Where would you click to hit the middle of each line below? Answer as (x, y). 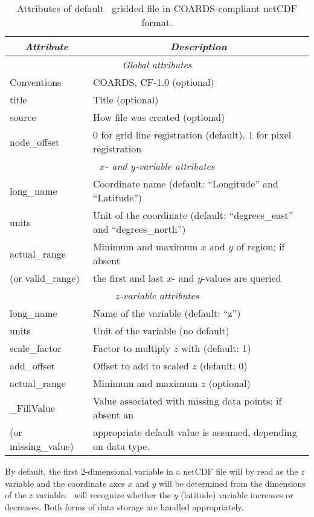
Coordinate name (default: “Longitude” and (185, 184)
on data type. (121, 446)
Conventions (36, 82)
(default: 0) (223, 366)
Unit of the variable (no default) (161, 330)
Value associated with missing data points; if (187, 401)
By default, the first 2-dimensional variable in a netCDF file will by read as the (152, 471)
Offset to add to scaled (141, 366)
